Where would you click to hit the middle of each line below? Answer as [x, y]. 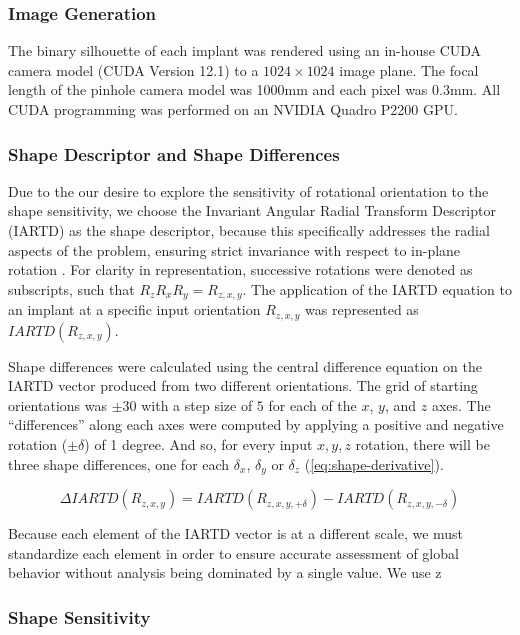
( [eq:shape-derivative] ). [374, 463]
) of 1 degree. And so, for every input [198, 444]
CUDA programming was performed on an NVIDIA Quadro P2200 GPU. [233, 109]
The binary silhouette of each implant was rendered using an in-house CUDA [245, 50]
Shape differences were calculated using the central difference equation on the [245, 365]
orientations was [57, 404]
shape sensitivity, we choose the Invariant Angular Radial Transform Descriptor [252, 210]
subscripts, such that [71, 288]
